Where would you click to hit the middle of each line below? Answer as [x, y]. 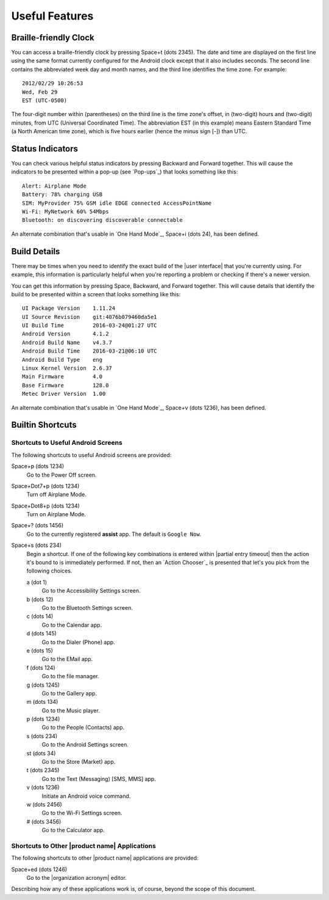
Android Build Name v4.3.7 [67, 342]
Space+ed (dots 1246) [39, 869]
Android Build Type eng [62, 360]
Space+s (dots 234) [37, 545]
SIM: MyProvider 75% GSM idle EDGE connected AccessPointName [117, 203]
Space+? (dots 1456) [37, 525]
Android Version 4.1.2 [65, 334]
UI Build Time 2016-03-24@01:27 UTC [90, 326]
